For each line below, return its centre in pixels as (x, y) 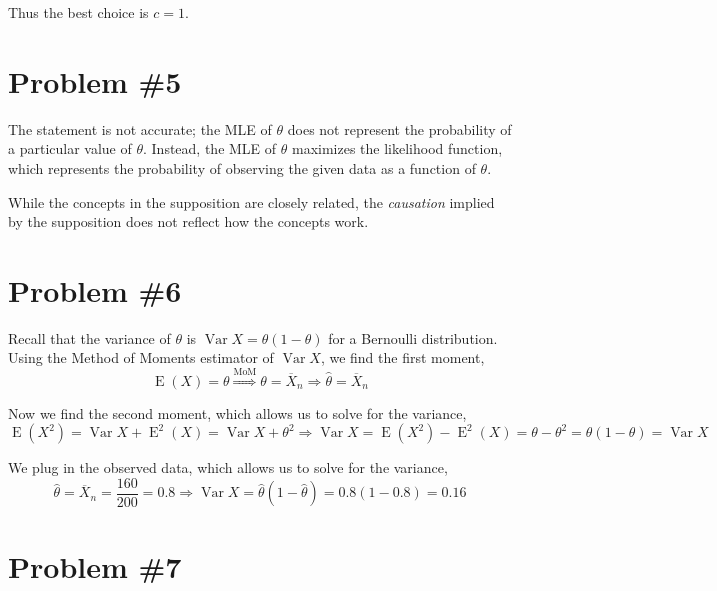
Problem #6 (95, 289)
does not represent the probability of (399, 128)
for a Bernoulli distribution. (413, 337)
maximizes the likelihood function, (397, 148)
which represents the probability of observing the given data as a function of (242, 167)
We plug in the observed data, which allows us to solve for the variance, (228, 467)
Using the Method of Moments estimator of (141, 357)
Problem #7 (95, 565)
